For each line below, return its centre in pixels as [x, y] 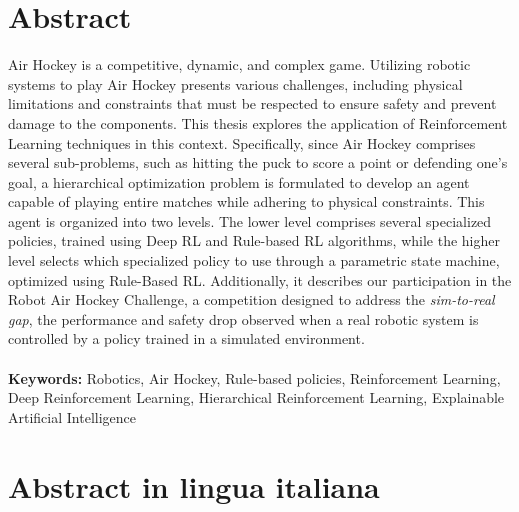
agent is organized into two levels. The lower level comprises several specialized [250, 220]
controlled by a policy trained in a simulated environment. [186, 338]
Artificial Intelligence [72, 416]
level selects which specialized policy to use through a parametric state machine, [254, 260]
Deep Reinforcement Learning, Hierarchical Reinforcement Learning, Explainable [256, 397]
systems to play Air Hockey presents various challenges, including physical [235, 83]
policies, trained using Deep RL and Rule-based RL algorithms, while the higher [254, 240]
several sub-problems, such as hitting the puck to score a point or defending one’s [258, 162]
